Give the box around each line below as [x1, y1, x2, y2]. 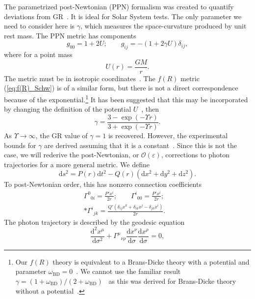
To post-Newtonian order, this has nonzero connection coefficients [4, 179, 202, 189]
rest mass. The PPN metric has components [4, 30, 136, 40]
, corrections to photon [161, 149, 230, 160]
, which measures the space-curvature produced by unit [80, 21, 247, 31]
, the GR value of [35, 130, 88, 140]
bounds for [4, 140, 36, 150]
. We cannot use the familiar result [76, 266, 181, 276]
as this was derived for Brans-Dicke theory [108, 275, 236, 286]
